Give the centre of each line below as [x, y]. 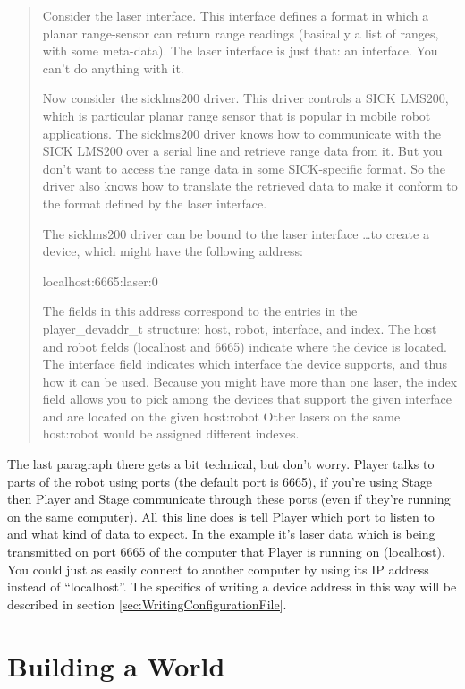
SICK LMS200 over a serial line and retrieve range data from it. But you [242, 151]
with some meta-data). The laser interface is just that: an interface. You [240, 51]
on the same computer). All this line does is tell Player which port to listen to [221, 516]
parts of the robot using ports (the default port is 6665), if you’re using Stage [220, 481]
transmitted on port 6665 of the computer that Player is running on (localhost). [226, 552]
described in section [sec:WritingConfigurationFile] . [147, 604]
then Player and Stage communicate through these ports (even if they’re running [229, 499]
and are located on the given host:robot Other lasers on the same [221, 416]
